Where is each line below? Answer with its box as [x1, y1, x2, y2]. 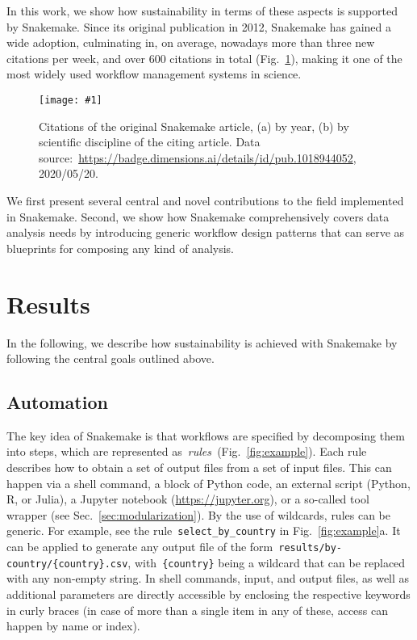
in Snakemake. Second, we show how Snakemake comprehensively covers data [6, 208, 390, 225]
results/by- [278, 542, 343, 554]
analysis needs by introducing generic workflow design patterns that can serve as [6, 224, 405, 241]
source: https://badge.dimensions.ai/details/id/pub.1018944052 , [39, 149, 357, 166]
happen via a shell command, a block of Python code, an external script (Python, [6, 474, 411, 491]
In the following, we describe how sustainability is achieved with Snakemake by [6, 334, 398, 351]
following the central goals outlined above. [6, 350, 215, 367]
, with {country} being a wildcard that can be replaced [127, 554, 406, 571]
